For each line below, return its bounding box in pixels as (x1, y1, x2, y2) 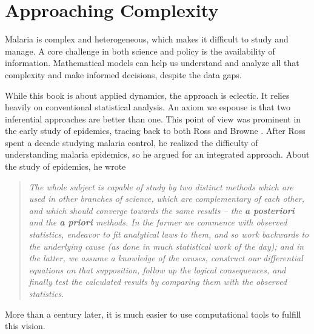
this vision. (5, 319, 45, 332)
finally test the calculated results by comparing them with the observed (28, 275, 287, 288)
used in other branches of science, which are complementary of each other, (28, 192, 305, 205)
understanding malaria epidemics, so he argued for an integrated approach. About (5, 148, 310, 161)
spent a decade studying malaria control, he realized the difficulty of (5, 136, 258, 149)
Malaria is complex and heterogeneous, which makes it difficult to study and (5, 33, 289, 45)
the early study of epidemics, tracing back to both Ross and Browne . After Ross (5, 124, 306, 137)
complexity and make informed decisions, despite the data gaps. (5, 68, 242, 81)
